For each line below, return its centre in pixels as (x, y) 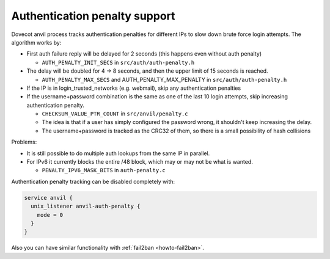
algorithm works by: (36, 42)
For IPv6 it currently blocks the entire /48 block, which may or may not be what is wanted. (140, 162)
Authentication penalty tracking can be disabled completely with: (93, 181)
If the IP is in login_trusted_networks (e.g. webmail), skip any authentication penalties (134, 88)
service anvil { (49, 198)
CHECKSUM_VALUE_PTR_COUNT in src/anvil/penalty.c (115, 114)
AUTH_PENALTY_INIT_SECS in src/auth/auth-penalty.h (118, 62)
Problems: (24, 142)
